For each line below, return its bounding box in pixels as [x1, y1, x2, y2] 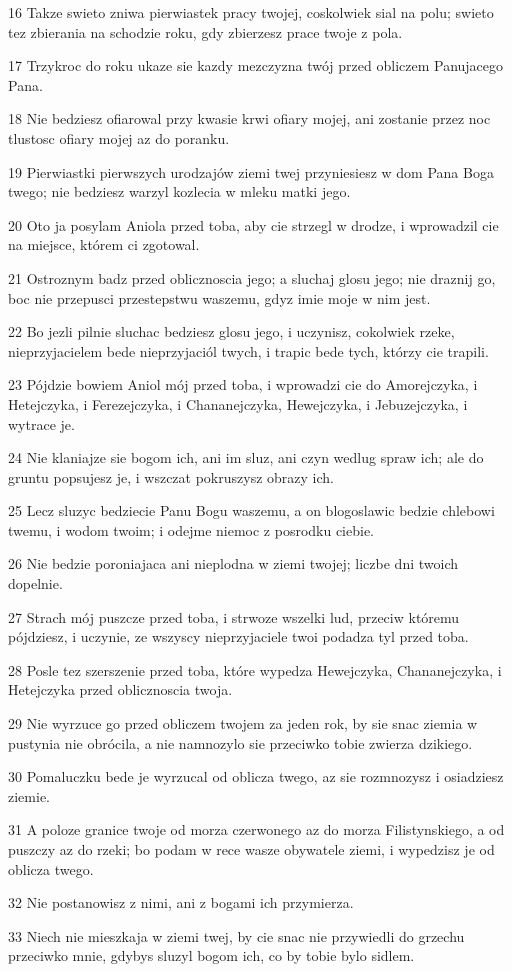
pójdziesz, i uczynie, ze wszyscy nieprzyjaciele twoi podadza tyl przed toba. [8, 626, 469, 647]
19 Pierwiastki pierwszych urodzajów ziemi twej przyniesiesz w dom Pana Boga [8, 161, 494, 182]
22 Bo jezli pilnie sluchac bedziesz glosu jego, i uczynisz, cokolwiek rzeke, [8, 321, 455, 342]
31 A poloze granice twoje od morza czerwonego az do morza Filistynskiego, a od [8, 819, 505, 840]
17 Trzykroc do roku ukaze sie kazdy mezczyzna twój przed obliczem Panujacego [8, 55, 504, 76]
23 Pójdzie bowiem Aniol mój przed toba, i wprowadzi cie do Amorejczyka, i [8, 374, 478, 395]
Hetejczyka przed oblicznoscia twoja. [8, 679, 233, 700]
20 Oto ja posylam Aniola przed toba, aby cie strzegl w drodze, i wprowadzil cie [8, 214, 499, 235]
